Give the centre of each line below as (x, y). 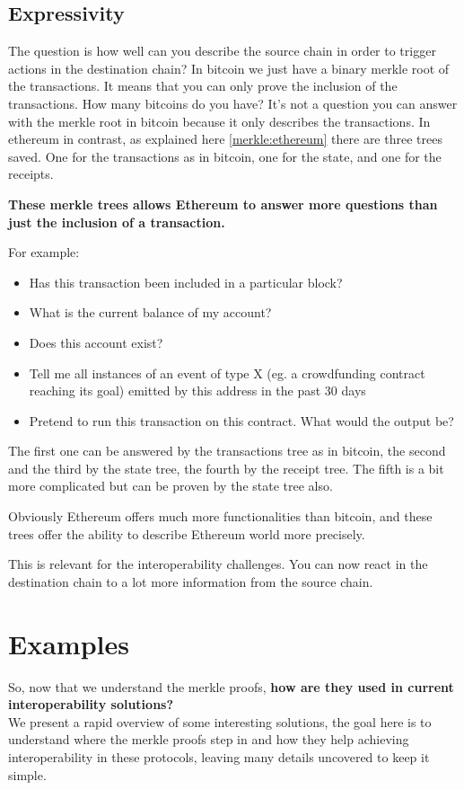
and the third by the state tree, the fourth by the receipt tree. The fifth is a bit (226, 468)
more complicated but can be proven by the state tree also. (171, 486)
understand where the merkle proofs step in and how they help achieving (209, 739)
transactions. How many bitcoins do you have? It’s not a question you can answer (233, 103)
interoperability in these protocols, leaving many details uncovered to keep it (219, 756)
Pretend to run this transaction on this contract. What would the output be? (241, 420)
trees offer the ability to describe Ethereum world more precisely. (187, 533)
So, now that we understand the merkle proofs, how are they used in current (231, 686)
